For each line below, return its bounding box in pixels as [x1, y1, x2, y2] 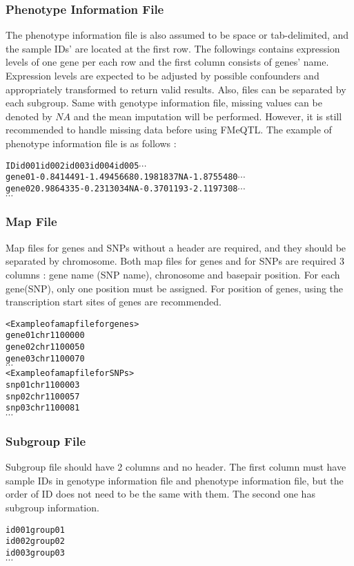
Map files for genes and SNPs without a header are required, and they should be [6, 240, 346, 254]
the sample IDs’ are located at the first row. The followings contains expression [6, 41, 340, 55]
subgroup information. [6, 500, 99, 514]
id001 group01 [6, 525, 65, 535]
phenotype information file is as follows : [6, 135, 177, 150]
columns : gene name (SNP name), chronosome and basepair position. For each [6, 267, 340, 281]
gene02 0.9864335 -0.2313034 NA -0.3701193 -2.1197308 [6, 183, 238, 194]
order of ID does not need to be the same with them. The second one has [6, 487, 315, 501]
